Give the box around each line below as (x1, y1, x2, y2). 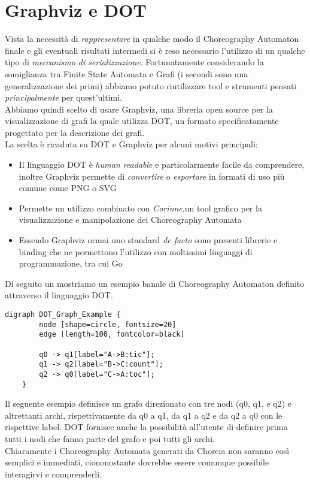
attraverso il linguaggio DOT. (5, 289, 113, 301)
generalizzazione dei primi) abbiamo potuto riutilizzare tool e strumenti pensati (5, 79, 297, 92)
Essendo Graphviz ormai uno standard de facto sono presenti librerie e (19, 234, 278, 246)
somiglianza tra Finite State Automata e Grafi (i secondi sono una (5, 67, 248, 80)
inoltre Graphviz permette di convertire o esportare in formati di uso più (19, 170, 285, 182)
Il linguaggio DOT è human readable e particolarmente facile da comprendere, (19, 158, 305, 171)
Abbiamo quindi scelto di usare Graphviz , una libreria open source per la (5, 102, 273, 115)
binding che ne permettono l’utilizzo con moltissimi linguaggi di (19, 245, 253, 258)
